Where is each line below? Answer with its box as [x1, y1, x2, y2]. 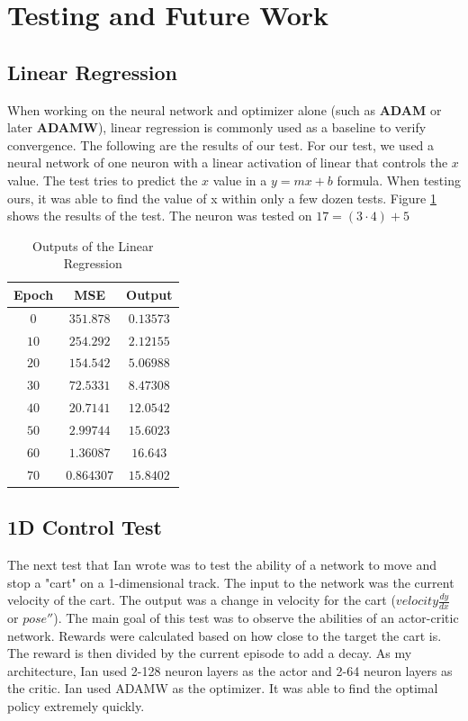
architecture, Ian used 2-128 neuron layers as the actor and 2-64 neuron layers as [7, 661, 453, 680]
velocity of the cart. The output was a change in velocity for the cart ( [7, 590, 396, 609]
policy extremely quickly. [7, 696, 145, 715]
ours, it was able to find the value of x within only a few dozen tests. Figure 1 [7, 188, 436, 207]
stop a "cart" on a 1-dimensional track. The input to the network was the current [7, 572, 454, 591]
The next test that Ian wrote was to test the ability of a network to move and [7, 554, 437, 573]
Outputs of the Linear [32, 236, 154, 255]
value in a [212, 170, 267, 189]
